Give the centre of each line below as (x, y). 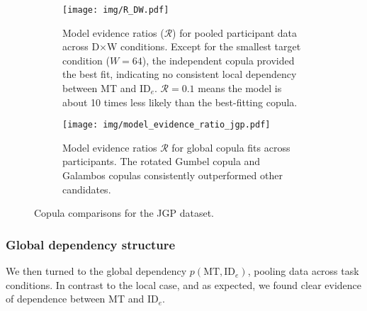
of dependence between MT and (75, 299)
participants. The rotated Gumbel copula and (162, 161)
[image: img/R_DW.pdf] (116, 10)
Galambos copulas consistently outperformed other (173, 175)
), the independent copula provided (218, 60)
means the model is (240, 88)
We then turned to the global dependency (96, 271)
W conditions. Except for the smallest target (204, 46)
